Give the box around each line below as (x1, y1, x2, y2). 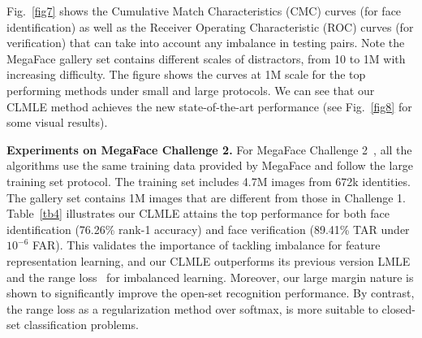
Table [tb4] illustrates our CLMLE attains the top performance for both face (6, 205, 390, 222)
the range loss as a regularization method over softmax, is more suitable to (6, 300, 378, 317)
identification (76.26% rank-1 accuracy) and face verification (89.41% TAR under (6, 220, 410, 237)
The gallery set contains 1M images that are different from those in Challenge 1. (6, 188, 406, 206)
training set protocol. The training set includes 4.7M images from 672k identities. (6, 172, 411, 189)
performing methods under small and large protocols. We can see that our (6, 81, 375, 98)
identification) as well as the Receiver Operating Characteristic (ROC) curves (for (6, 18, 414, 35)
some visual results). (6, 114, 108, 131)
